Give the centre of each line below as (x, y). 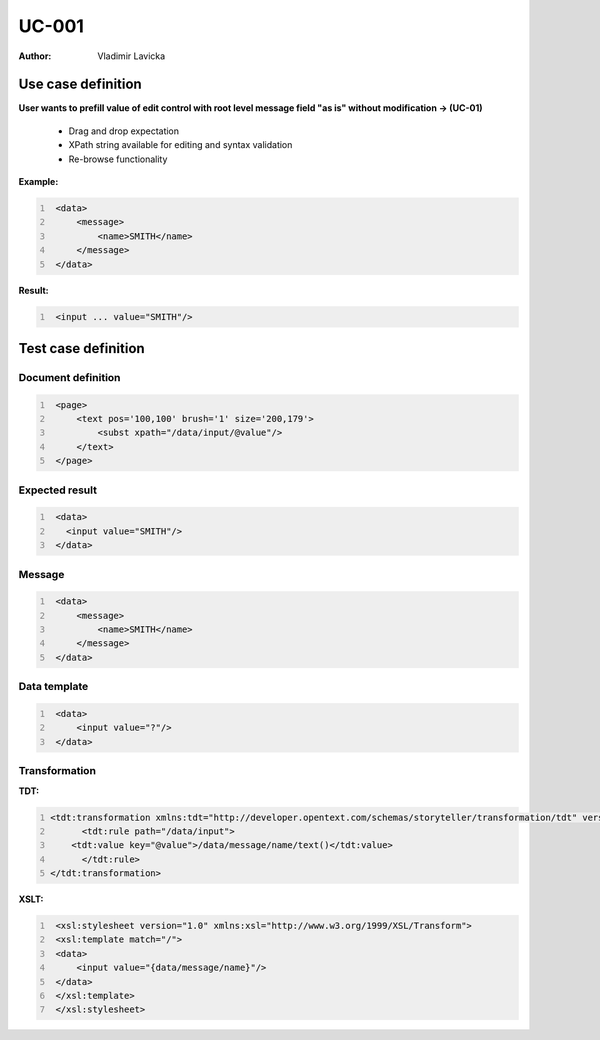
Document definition (69, 377)
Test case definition (81, 348)
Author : (35, 56)
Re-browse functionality (118, 159)
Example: (38, 182)
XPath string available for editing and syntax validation (180, 145)
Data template (53, 687)
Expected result (57, 490)
